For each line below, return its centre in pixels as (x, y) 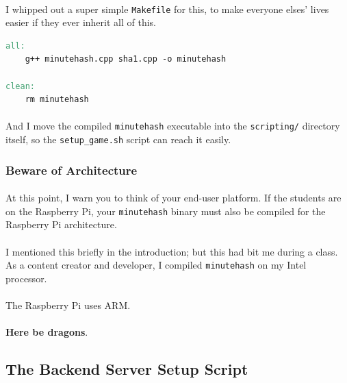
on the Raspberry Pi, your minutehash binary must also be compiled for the (166, 211)
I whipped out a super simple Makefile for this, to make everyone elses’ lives (167, 9)
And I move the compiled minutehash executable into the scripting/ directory (173, 126)
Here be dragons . (47, 332)
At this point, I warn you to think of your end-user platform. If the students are (173, 198)
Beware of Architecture (72, 170)
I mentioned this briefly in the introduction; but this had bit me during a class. (172, 251)
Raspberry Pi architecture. (61, 224)
